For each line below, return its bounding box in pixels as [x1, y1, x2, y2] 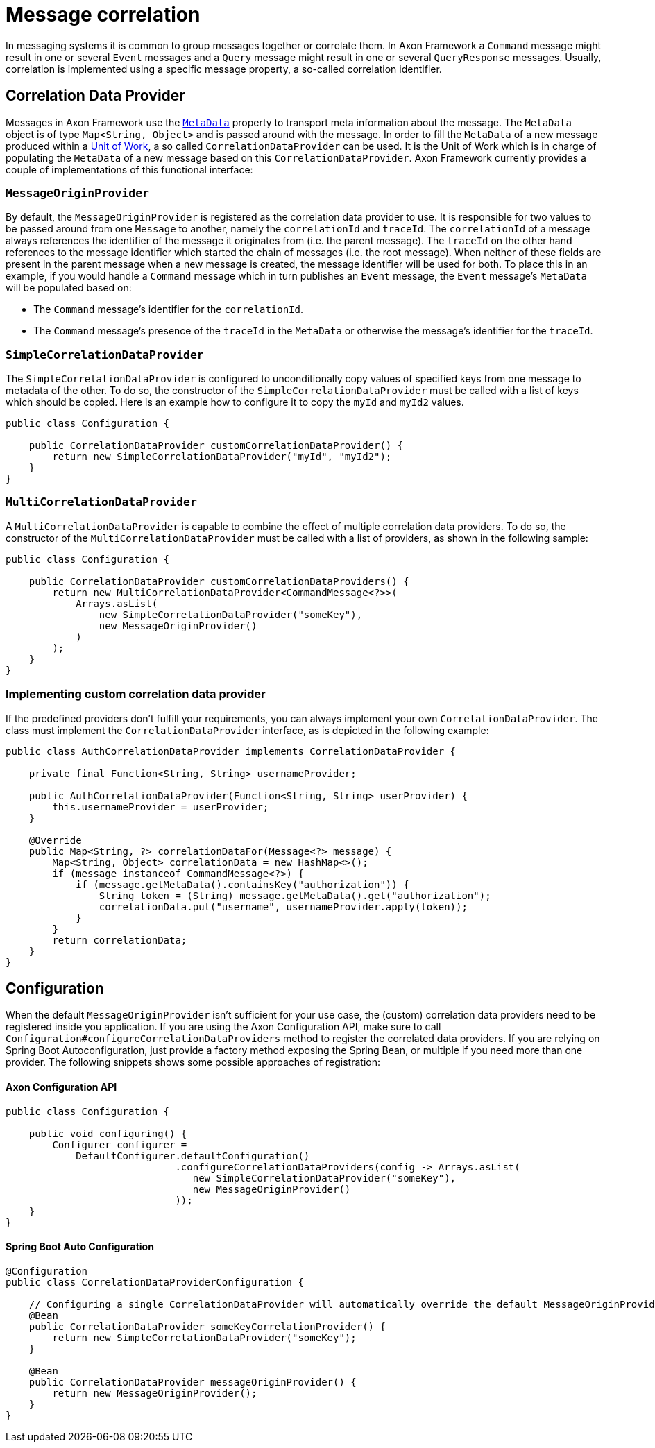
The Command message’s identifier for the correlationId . [33, 303, 304, 316]
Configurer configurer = [52, 1139, 187, 1150]
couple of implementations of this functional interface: [6, 163, 253, 176]
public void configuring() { [28, 1127, 187, 1139]
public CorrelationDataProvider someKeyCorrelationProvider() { [28, 1320, 386, 1332]
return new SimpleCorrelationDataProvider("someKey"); [52, 1331, 357, 1343]
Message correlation [6, 3, 201, 26]
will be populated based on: [6, 282, 132, 294]
